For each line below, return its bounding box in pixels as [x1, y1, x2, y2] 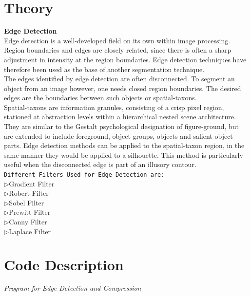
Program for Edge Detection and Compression [4, 283, 141, 293]
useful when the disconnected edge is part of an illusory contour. [4, 159, 196, 169]
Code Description [4, 255, 124, 275]
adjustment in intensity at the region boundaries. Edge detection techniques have [4, 54, 247, 64]
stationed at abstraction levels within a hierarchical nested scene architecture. [4, 111, 236, 122]
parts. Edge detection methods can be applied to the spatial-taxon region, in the [4, 140, 245, 150]
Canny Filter [9, 217, 47, 227]
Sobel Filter [9, 197, 44, 207]
